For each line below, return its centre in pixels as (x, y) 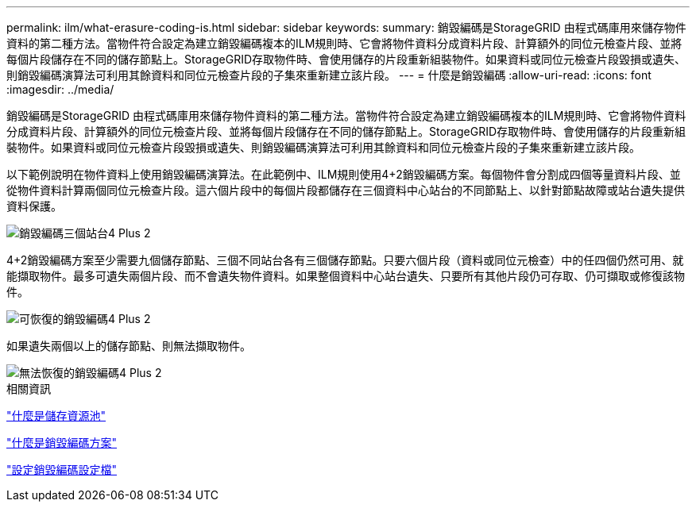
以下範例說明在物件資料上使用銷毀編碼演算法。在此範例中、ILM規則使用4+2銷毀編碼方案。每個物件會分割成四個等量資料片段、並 (344, 174)
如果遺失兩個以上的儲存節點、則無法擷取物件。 (129, 346)
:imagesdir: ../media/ (60, 89)
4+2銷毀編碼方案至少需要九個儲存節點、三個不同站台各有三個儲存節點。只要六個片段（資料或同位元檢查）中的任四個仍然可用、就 (345, 260)
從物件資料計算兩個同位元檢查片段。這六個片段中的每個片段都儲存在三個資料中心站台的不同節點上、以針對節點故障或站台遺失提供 (346, 190)
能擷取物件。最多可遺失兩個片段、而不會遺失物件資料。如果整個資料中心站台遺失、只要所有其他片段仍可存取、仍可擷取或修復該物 (346, 276)
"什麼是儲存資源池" (56, 416)
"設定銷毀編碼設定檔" (62, 470)
